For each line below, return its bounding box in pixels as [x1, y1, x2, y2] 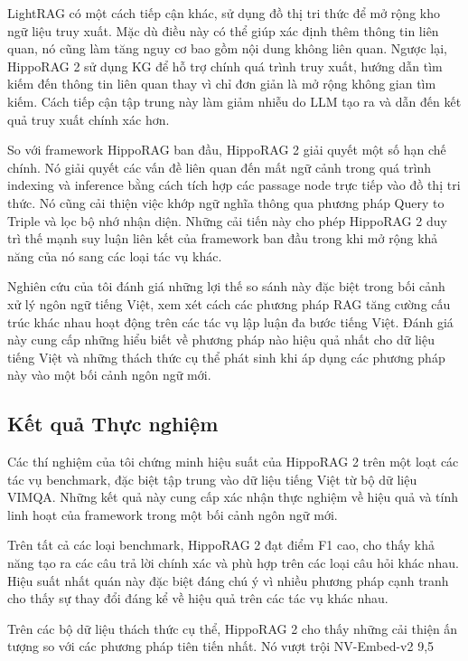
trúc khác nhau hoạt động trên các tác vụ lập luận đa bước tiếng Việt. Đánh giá [7, 312, 454, 331]
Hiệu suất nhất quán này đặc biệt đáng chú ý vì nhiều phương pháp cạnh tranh [7, 571, 449, 590]
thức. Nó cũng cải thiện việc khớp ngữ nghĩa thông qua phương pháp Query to [7, 193, 445, 212]
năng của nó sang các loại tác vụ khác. [7, 246, 222, 265]
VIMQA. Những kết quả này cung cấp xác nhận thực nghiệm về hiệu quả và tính [7, 487, 458, 506]
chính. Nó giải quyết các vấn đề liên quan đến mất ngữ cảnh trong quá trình [7, 157, 432, 176]
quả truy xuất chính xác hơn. [7, 109, 170, 128]
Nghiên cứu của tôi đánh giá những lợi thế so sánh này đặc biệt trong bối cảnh [7, 277, 445, 296]
